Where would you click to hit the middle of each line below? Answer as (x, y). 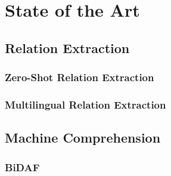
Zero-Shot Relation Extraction (80, 77)
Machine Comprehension (83, 138)
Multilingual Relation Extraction (85, 104)
